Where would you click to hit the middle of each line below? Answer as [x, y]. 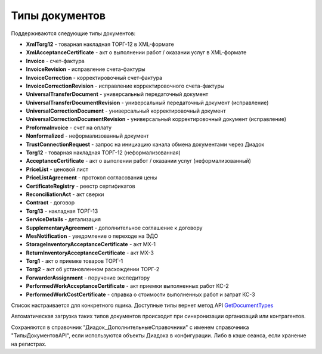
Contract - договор [50, 203]
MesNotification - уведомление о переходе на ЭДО [92, 236]
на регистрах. [29, 344]
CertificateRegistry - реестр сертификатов [80, 186]
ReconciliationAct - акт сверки [65, 194]
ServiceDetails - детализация [64, 219]
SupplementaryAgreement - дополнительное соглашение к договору [114, 228]
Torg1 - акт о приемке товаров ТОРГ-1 [75, 261]
